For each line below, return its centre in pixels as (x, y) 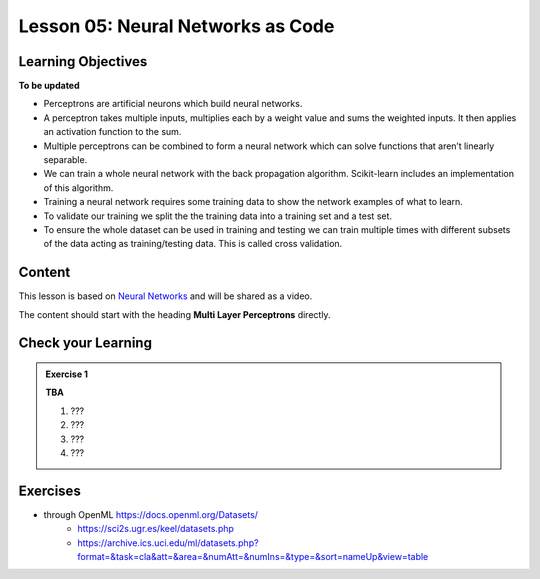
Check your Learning (85, 343)
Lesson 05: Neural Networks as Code (176, 26)
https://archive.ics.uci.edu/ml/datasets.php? (168, 542)
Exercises (50, 490)
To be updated (49, 86)
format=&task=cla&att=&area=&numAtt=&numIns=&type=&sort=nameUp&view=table (253, 557)
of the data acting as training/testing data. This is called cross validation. (193, 244)
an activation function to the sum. (112, 132)
